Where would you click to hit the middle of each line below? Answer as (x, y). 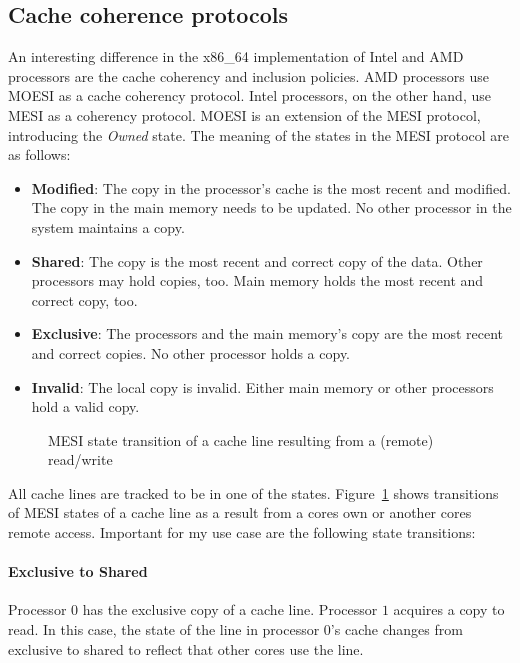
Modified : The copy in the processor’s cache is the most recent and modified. (271, 187)
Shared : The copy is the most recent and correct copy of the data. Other (257, 260)
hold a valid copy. (85, 406)
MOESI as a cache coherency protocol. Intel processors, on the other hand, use (249, 95)
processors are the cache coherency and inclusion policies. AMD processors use (248, 75)
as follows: (39, 154)
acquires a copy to (449, 609)
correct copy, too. (84, 299)
